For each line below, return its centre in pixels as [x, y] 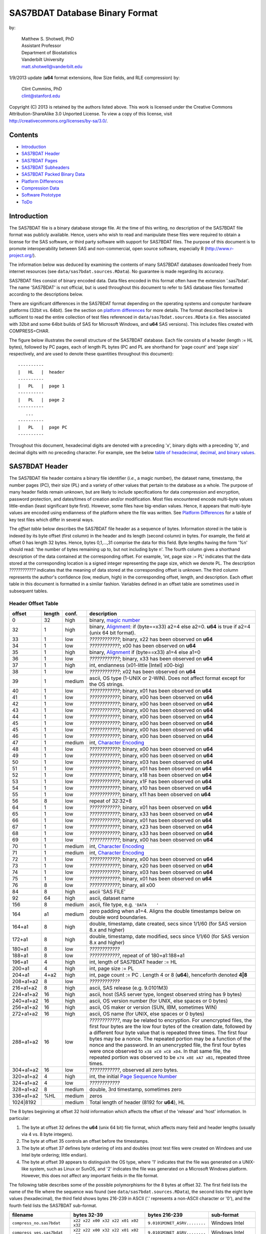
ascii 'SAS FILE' [107, 891]
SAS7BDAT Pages [39, 160]
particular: [19, 1118]
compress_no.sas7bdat [36, 1223]
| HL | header [41, 372]
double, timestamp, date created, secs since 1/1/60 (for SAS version [168, 924]
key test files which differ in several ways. [51, 520]
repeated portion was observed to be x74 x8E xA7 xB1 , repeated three [170, 1057]
